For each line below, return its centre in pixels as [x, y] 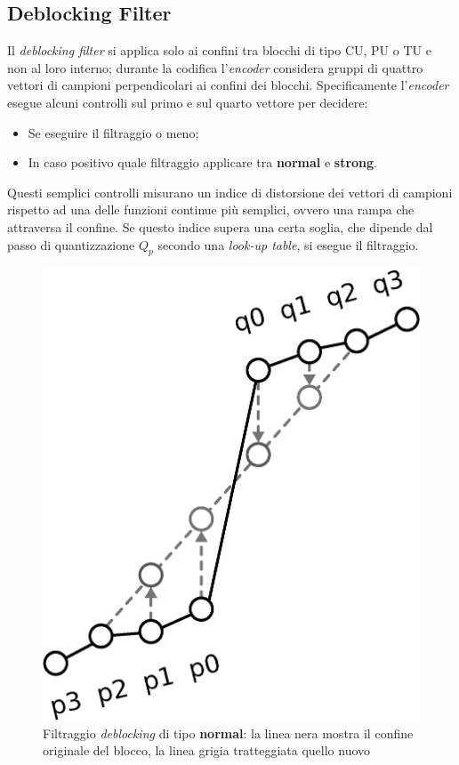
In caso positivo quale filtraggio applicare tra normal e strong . [203, 162]
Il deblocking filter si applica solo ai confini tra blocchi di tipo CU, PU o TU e [219, 50]
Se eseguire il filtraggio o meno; [113, 132]
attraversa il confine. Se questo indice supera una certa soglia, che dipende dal [220, 226]
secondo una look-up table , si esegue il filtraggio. [288, 244]
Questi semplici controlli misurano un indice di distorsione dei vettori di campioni [230, 192]
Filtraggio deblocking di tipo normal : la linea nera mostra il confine [228, 733]
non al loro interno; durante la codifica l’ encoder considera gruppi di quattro [215, 67]
